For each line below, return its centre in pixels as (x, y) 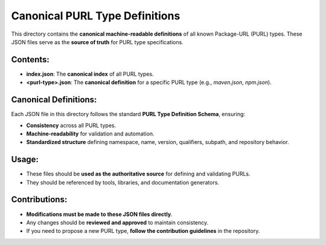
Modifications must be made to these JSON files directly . (99, 214)
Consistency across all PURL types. (71, 125)
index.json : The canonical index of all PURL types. (90, 74)
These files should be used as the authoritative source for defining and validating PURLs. (138, 174)
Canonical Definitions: (54, 100)
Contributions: (39, 200)
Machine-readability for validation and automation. (90, 134)
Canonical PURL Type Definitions (96, 16)
